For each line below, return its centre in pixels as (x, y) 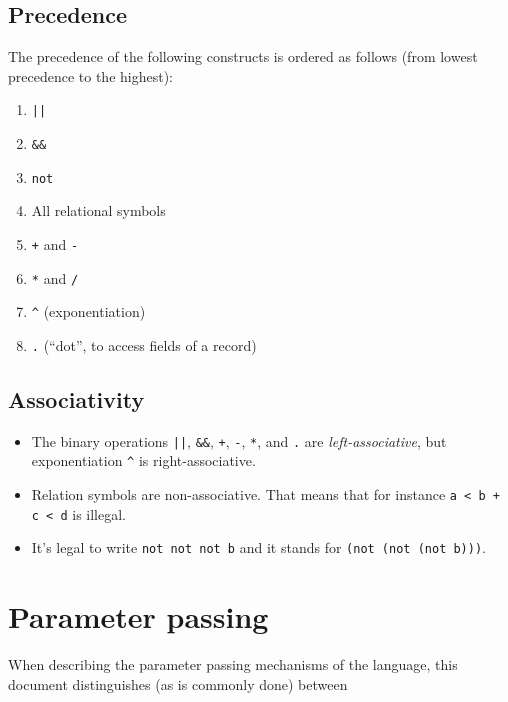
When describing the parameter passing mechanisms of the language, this (233, 664)
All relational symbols (98, 210)
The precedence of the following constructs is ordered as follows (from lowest (243, 56)
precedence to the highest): (90, 75)
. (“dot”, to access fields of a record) (144, 344)
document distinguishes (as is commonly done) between (178, 683)
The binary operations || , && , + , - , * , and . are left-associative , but (239, 440)
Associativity (76, 398)
